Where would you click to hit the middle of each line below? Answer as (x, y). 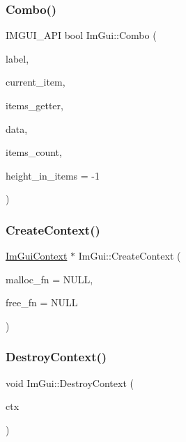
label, (17, 58)
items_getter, (34, 105)
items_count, (34, 152)
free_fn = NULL (42, 302)
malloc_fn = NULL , (49, 279)
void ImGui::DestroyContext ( (70, 382)
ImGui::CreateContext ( (130, 256)
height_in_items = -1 (53, 175)
